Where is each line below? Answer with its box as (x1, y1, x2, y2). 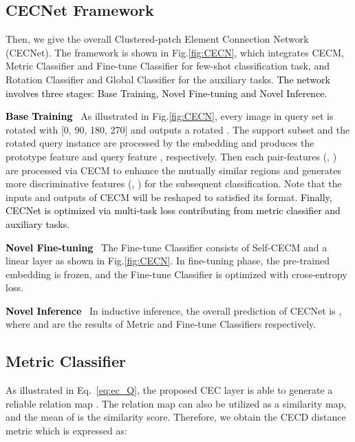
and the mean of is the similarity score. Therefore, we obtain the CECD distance (6, 410, 346, 424)
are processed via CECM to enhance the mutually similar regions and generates (6, 162, 342, 177)
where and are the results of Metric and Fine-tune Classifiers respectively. (6, 317, 316, 331)
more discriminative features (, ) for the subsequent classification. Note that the (6, 176, 342, 191)
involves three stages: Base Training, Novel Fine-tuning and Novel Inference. (6, 85, 327, 100)
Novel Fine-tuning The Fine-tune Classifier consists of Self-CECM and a (6, 240, 327, 254)
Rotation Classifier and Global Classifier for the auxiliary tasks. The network (6, 72, 330, 86)
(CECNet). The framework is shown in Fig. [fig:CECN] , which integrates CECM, (6, 45, 344, 59)
